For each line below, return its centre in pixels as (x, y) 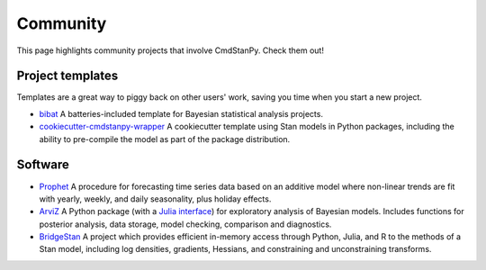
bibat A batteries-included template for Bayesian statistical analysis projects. (181, 113)
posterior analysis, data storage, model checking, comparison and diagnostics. (185, 224)
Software (43, 165)
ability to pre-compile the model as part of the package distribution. (165, 139)
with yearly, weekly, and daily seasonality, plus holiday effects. (155, 199)
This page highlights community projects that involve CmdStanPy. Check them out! (170, 50)
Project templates (67, 76)
